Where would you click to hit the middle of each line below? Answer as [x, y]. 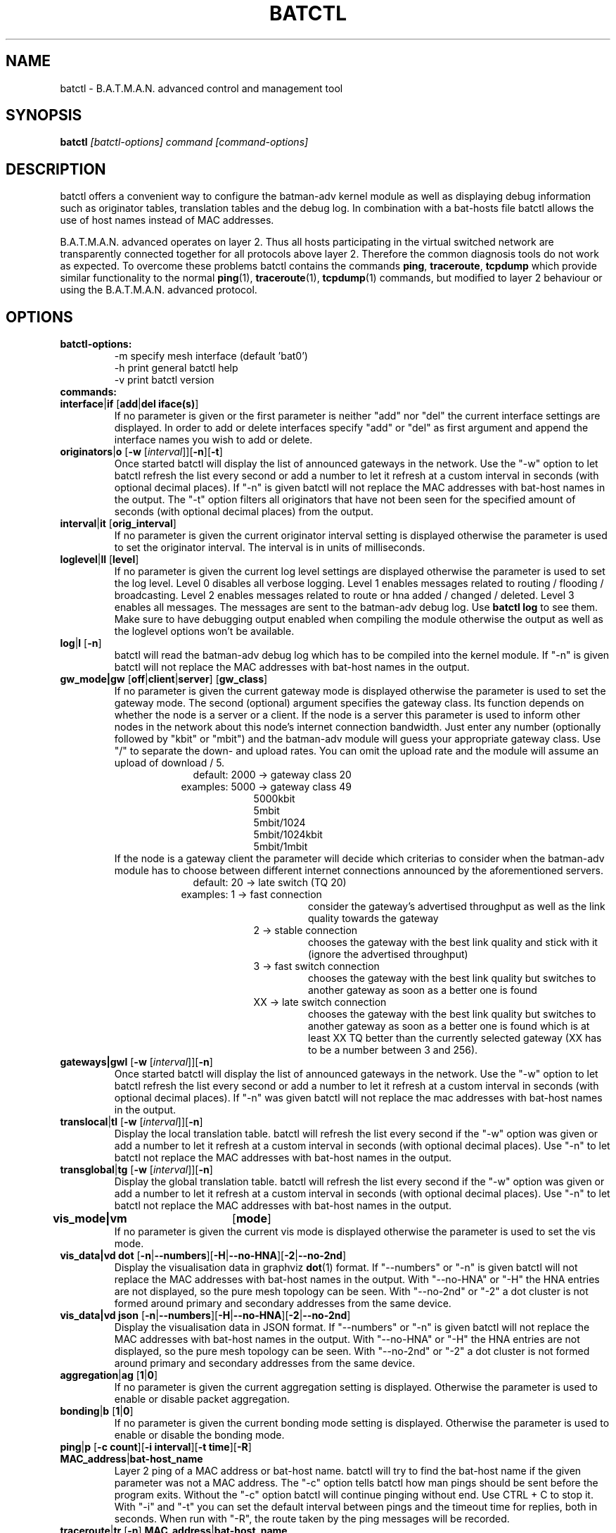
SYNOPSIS [44, 115]
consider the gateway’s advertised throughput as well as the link [457, 907]
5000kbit [274, 799]
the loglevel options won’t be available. [204, 631]
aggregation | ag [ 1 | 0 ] [109, 1375]
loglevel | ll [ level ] [100, 560]
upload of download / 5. [169, 763]
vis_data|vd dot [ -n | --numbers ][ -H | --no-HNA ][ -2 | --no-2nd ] [203, 1256]
